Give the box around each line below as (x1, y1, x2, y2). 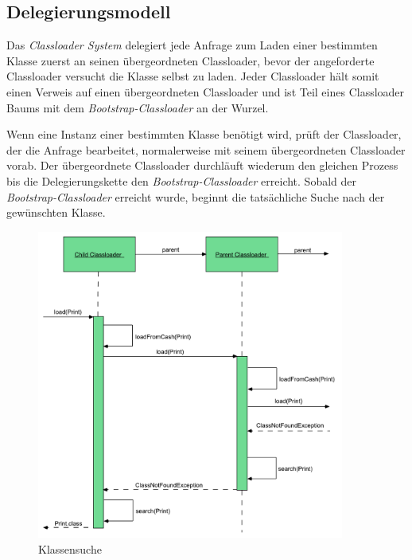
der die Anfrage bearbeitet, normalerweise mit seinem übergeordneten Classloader (6, 141, 406, 158)
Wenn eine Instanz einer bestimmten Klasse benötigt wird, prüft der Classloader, (6, 126, 402, 143)
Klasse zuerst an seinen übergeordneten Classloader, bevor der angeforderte (6, 52, 375, 69)
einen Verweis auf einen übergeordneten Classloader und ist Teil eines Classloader (6, 83, 405, 100)
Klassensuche (38, 540, 102, 557)
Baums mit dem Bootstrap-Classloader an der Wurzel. (6, 99, 269, 116)
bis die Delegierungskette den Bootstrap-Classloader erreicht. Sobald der (6, 172, 357, 189)
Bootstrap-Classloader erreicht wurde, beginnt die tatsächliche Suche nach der (6, 188, 385, 205)
